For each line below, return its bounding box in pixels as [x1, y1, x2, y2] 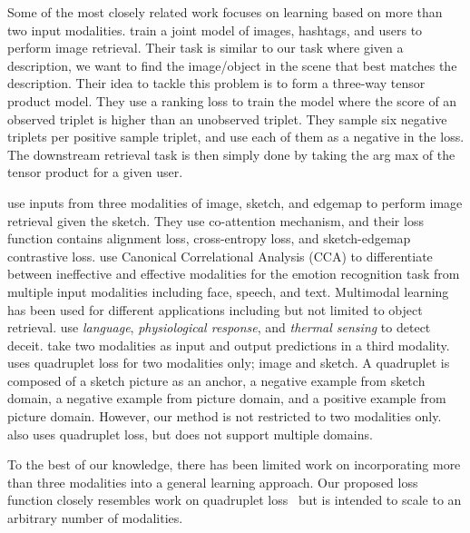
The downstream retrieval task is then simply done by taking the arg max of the [7, 144, 455, 163]
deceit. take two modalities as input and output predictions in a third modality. [7, 335, 450, 354]
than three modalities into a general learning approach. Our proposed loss [7, 472, 418, 491]
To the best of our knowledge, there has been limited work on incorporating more [7, 455, 461, 474]
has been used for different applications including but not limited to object [7, 300, 423, 319]
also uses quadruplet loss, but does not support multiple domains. [7, 424, 373, 443]
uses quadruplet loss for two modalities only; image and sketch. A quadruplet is [7, 353, 450, 372]
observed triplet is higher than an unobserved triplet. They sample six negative [7, 109, 447, 128]
